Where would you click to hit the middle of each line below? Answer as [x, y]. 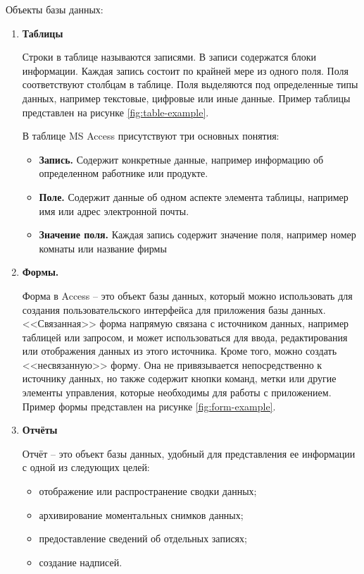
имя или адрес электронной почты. [114, 210]
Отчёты [40, 430]
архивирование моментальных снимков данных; [141, 514]
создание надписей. [81, 562]
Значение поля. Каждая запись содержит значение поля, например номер [197, 234]
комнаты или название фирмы [103, 248]
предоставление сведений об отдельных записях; [143, 538]
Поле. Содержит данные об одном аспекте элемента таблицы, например [194, 196]
